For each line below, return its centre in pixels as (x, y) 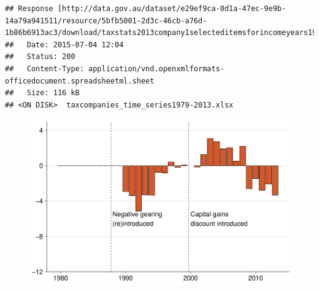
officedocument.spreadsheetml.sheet (80, 81)
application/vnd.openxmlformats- (156, 69)
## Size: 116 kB (42, 93)
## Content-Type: (44, 69)
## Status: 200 (40, 57)
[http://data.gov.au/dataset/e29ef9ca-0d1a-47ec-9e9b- (172, 9)
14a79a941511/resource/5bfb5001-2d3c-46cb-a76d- (106, 21)
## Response (29, 9)
